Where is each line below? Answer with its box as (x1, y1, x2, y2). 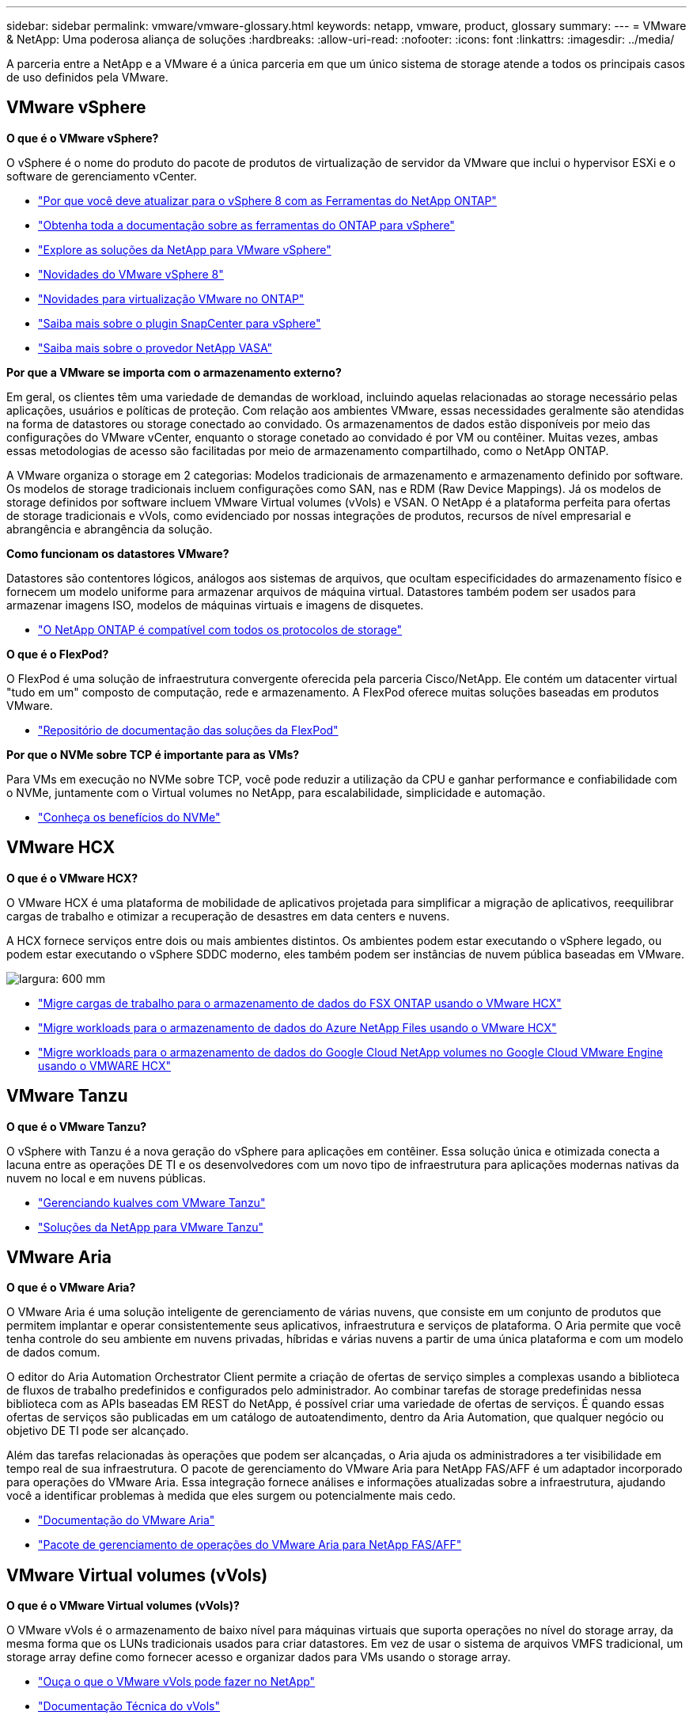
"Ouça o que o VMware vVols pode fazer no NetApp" (38, 1675, 316, 1689)
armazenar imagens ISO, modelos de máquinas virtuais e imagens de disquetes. (6, 598, 424, 612)
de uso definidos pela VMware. (6, 70, 169, 84)
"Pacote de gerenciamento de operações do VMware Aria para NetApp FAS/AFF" (38, 1538, 462, 1552)
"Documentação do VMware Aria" (38, 1513, 215, 1527)
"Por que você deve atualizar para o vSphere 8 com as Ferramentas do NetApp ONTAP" (38, 193, 497, 207)
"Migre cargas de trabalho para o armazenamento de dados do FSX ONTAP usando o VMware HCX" (38, 996, 562, 1010)
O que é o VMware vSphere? (6, 131, 159, 145)
